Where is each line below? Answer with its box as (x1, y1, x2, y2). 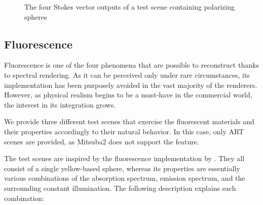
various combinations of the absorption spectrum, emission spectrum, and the (4, 173, 245, 183)
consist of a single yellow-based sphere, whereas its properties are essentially (4, 163, 240, 173)
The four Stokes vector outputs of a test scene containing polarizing (24, 2, 235, 12)
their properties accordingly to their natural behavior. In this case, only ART (4, 126, 244, 136)
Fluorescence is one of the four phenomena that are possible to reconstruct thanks (4, 60, 259, 70)
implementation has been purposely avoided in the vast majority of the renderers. (4, 79, 257, 90)
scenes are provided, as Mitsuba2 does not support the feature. (4, 136, 199, 146)
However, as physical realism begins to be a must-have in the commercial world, (4, 89, 252, 100)
